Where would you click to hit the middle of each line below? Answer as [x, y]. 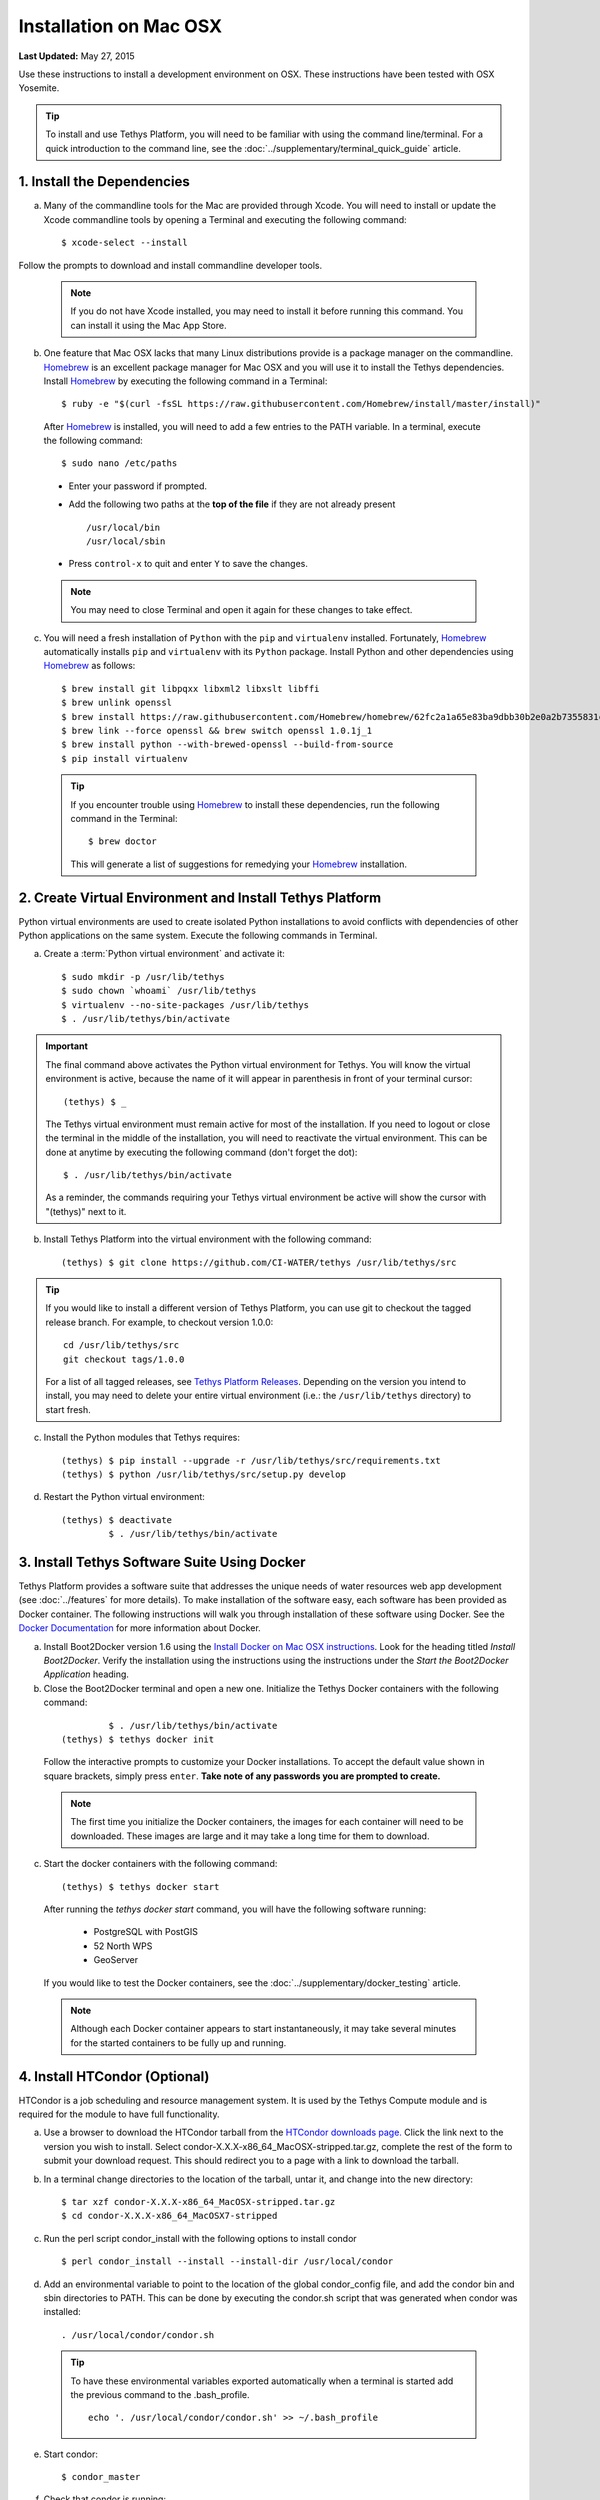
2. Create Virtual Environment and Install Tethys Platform [200, 897]
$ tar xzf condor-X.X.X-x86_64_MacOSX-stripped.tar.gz [198, 2202]
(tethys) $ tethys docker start [140, 1886]
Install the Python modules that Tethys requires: [141, 1437]
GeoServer [116, 1960]
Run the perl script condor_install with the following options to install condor [200, 2238]
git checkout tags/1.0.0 [124, 1359]
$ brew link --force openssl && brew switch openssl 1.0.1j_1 [217, 730]
